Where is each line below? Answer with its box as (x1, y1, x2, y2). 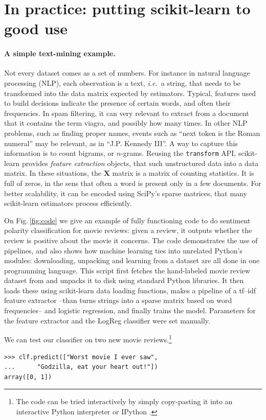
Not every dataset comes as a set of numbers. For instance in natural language (4, 67, 250, 78)
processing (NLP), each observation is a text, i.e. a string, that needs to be (4, 77, 241, 88)
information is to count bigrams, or (4, 148, 114, 158)
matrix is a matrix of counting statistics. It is (112, 168, 254, 178)
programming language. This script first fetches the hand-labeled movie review (4, 265, 251, 275)
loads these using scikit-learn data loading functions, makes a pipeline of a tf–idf (4, 285, 256, 295)
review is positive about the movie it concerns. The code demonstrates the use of (4, 235, 258, 245)
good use (4, 18, 68, 39)
